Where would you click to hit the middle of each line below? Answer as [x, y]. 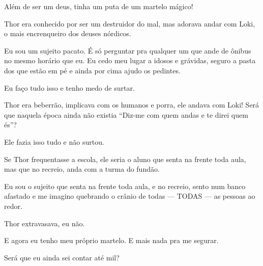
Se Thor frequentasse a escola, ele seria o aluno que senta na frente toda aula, [125, 159]
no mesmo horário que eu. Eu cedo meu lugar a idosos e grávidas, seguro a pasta [130, 60]
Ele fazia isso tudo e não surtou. [54, 141]
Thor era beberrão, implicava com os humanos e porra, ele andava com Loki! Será [132, 105]
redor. [13, 206]
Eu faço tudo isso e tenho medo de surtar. [69, 87]
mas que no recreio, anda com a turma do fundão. [82, 169]
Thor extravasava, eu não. [45, 223]
